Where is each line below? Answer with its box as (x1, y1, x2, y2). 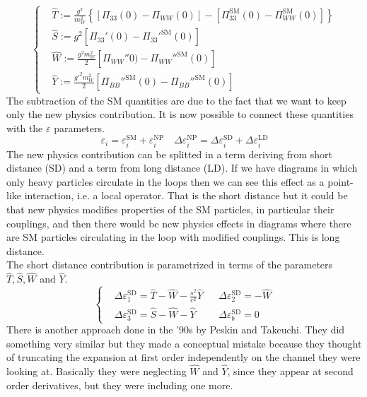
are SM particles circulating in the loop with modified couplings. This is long (6, 230, 340, 244)
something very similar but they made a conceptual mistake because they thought (6, 336, 362, 350)
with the (6, 120, 43, 135)
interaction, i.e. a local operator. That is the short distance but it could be (24, 188, 348, 203)
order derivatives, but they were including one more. (6, 377, 233, 392)
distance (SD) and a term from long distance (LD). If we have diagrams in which (6, 160, 358, 175)
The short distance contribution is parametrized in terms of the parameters (6, 257, 333, 272)
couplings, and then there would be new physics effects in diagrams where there (6, 215, 351, 230)
